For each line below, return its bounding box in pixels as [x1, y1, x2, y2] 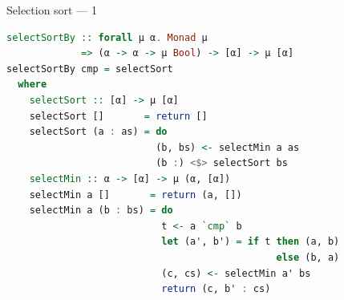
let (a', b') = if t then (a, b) [161, 236, 340, 248]
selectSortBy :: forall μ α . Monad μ [6, 31, 208, 43]
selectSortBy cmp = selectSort [6, 63, 173, 75]
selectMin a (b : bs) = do [29, 205, 173, 217]
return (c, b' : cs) [161, 283, 271, 295]
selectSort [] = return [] [29, 110, 208, 122]
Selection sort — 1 [6, 2, 97, 18]
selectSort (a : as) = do [29, 126, 168, 138]
